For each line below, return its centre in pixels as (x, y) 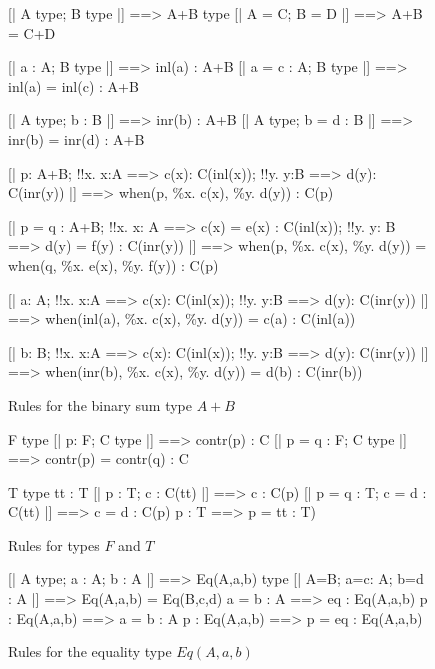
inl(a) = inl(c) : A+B (73, 85)
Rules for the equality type (90, 651)
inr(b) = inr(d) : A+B (76, 138)
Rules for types (54, 544)
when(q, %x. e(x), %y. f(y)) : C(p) (113, 264)
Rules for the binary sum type (100, 404)
